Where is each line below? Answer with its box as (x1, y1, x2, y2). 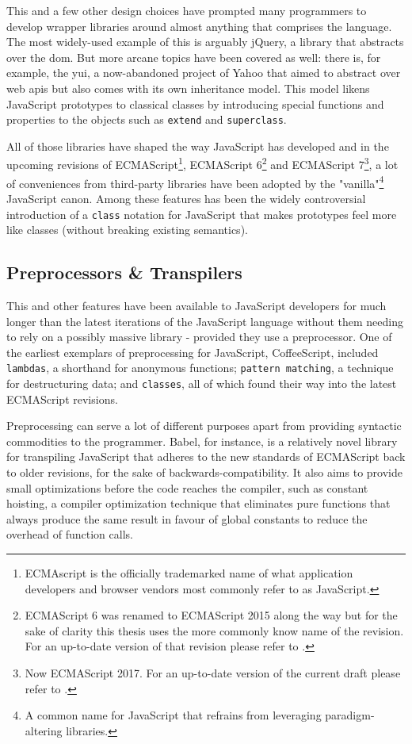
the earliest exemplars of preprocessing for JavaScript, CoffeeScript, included (6, 343, 379, 360)
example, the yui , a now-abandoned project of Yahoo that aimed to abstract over (6, 64, 401, 81)
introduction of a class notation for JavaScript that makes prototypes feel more (6, 205, 397, 222)
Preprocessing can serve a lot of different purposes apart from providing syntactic (6, 417, 402, 434)
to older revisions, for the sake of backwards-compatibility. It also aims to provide (6, 464, 402, 481)
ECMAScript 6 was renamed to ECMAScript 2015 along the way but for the (25, 607, 398, 623)
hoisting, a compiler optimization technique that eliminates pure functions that (6, 495, 391, 512)
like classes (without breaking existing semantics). (6, 221, 248, 238)
